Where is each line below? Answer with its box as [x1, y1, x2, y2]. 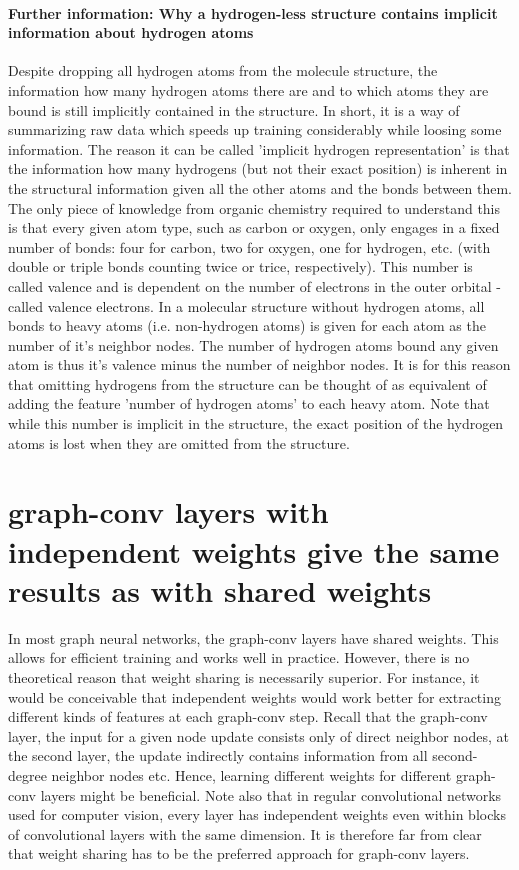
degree [8, 764, 47, 785]
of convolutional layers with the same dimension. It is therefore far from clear [8, 823, 482, 844]
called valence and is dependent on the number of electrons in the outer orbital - [8, 275, 502, 296]
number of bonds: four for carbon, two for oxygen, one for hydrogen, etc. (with [8, 236, 491, 257]
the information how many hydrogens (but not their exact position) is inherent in [8, 158, 508, 179]
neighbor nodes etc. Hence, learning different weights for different [51, 764, 452, 785]
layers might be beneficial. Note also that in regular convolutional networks [40, 784, 502, 805]
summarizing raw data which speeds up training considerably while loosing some [8, 119, 502, 140]
